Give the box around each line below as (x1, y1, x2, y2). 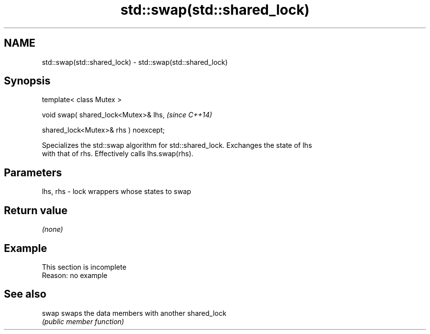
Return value (4, 204, 68, 217)
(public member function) (42, 317, 124, 326)
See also (4, 288, 47, 301)
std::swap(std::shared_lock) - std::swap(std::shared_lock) (42, 57, 228, 66)
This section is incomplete (42, 262, 127, 271)
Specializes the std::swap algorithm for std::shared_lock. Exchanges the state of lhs (42, 141, 312, 150)
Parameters (4, 166, 62, 179)
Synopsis (4, 75, 51, 87)
